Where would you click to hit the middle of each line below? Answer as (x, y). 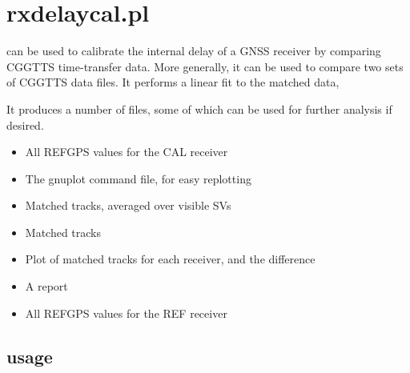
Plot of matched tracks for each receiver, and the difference (170, 259)
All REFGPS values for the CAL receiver (127, 152)
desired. (25, 124)
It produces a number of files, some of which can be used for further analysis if (199, 108)
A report (46, 286)
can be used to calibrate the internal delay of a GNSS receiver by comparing (194, 51)
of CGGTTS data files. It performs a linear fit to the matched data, (173, 82)
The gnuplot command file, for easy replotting (138, 178)
